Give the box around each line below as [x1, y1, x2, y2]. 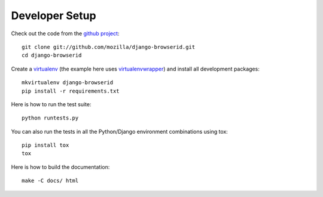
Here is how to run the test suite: [11, 100, 92, 107]
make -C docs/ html [22, 177, 79, 184]
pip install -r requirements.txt [22, 87, 120, 94]
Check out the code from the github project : [11, 30, 120, 37]
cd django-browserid [22, 52, 82, 59]
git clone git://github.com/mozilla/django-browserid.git [22, 44, 196, 50]
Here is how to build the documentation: [11, 163, 110, 170]
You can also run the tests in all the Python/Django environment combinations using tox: [11, 128, 228, 135]
